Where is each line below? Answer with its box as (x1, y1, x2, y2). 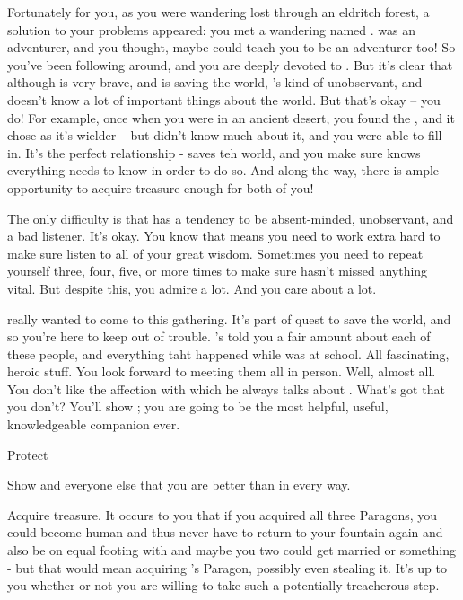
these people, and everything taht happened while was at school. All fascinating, (7, 344, 450, 363)
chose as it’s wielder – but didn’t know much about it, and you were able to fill (7, 126, 442, 145)
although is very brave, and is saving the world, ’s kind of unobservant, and (7, 73, 423, 92)
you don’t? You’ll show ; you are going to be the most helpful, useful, (7, 397, 389, 416)
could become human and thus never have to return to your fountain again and (7, 523, 443, 542)
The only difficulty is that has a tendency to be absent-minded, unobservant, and (7, 208, 454, 227)
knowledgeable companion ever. (7, 415, 180, 434)
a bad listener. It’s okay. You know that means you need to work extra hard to (7, 226, 441, 245)
